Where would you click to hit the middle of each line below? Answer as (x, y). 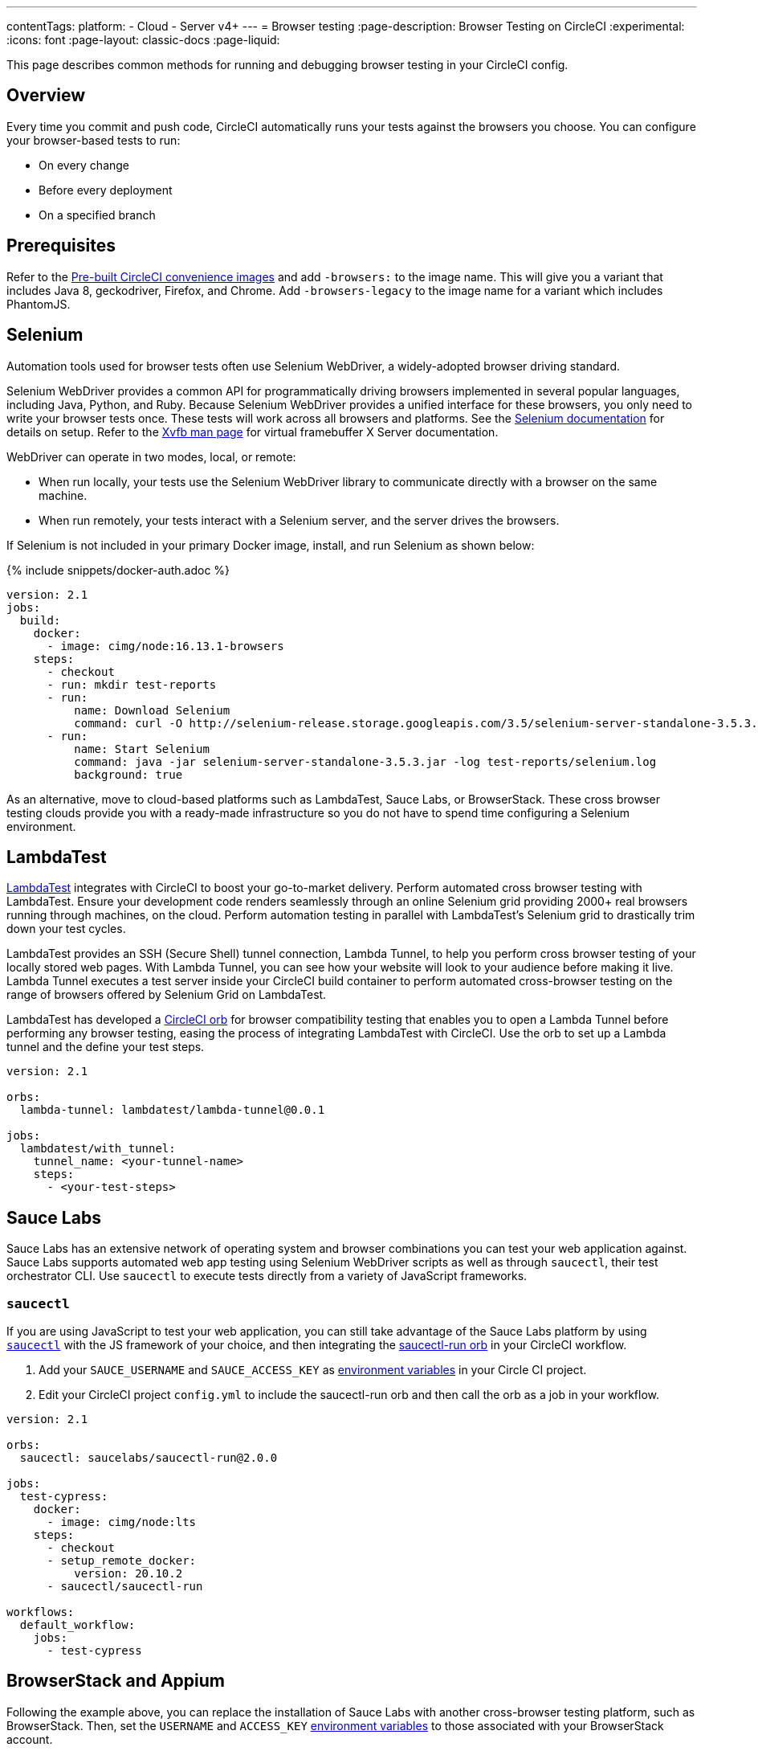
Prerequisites (61, 246)
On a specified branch (97, 215)
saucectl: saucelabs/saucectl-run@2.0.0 (149, 1457)
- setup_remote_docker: (122, 1560)
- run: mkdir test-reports (132, 684)
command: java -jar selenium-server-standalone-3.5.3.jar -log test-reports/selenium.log (365, 761)
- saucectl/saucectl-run (125, 1586)
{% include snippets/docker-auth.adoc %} (118, 570)
